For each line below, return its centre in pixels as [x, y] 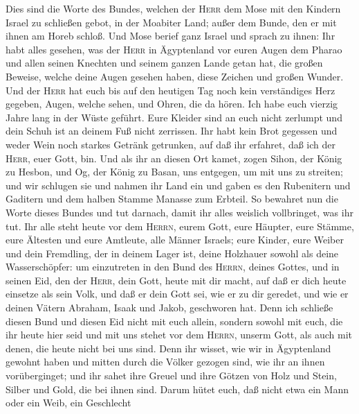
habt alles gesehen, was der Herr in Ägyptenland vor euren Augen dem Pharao [174, 49]
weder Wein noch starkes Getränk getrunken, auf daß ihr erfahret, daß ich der [171, 144]
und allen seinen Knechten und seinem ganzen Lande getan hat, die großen [164, 63]
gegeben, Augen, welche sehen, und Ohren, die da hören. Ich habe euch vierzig [172, 104]
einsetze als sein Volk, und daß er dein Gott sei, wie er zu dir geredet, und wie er [177, 294]
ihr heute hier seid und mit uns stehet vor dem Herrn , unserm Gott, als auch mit [179, 335]
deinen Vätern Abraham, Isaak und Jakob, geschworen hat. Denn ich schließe [169, 308]
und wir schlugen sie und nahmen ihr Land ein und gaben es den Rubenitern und [178, 185]
